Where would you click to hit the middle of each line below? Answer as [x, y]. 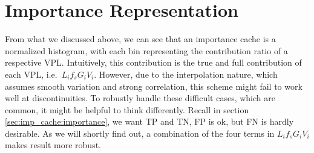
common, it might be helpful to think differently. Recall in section [127, 109]
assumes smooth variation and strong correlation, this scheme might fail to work [154, 86]
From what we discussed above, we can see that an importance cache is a [140, 39]
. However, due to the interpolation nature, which [186, 74]
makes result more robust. [53, 145]
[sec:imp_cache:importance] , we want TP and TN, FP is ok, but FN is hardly [149, 121]
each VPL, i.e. [31, 74]
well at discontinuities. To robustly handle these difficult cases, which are [140, 98]
